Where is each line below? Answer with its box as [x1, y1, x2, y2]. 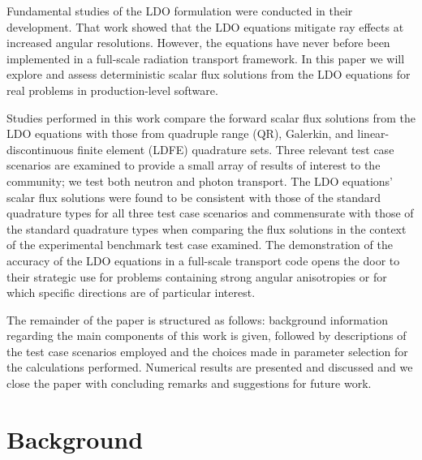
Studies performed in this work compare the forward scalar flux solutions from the [6, 109, 416, 126]
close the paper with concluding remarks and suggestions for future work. [6, 375, 372, 392]
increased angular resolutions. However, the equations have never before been [6, 34, 390, 51]
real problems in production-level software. [6, 81, 218, 98]
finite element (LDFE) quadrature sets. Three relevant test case [77, 140, 394, 157]
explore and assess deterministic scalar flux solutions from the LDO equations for [6, 66, 411, 83]
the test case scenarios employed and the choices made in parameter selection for [6, 342, 408, 359]
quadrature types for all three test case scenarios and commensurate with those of [6, 204, 414, 221]
